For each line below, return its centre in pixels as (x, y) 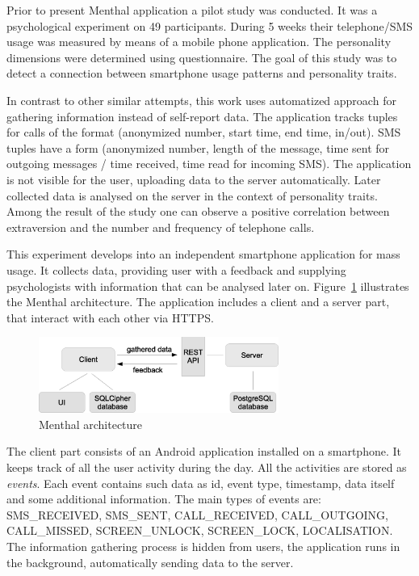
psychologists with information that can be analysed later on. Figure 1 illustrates (208, 286)
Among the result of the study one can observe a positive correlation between (198, 211)
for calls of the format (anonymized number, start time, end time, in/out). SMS (204, 132)
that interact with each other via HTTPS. (110, 317)
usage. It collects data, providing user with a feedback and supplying (176, 269)
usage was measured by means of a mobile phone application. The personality (199, 42)
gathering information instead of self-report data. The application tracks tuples (202, 116)
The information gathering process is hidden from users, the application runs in (203, 546)
